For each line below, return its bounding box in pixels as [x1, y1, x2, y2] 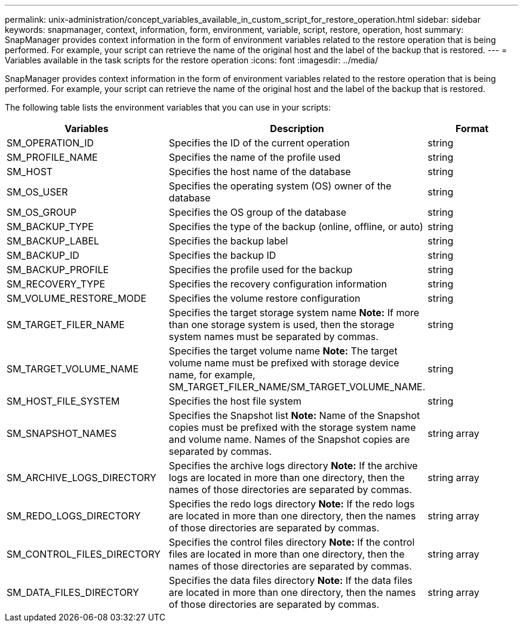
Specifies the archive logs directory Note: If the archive [168, 460, 418, 472]
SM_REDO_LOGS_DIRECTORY [7, 510, 141, 522]
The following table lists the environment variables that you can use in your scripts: [5, 102, 331, 112]
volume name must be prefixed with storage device [168, 357, 399, 369]
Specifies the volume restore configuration [168, 292, 361, 304]
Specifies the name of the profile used [168, 151, 341, 163]
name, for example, [168, 369, 256, 381]
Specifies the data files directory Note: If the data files [168, 574, 413, 586]
